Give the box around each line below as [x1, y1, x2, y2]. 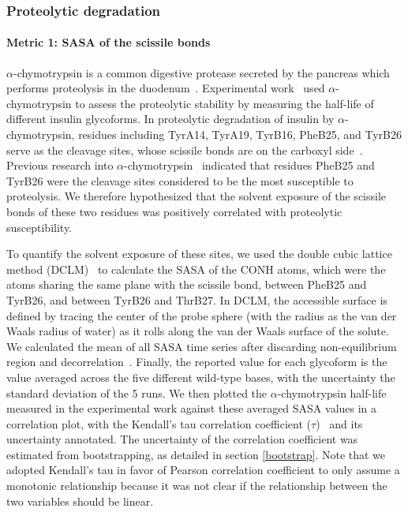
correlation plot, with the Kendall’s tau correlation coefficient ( [6, 415, 312, 432]
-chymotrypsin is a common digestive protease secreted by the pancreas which [13, 64, 390, 80]
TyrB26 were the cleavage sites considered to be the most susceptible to [6, 172, 354, 189]
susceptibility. [6, 219, 73, 235]
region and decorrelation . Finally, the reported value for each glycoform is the [6, 353, 387, 370]
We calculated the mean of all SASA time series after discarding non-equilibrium [6, 338, 397, 354]
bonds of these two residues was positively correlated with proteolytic [6, 203, 342, 219]
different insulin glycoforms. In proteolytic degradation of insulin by [6, 110, 335, 127]
